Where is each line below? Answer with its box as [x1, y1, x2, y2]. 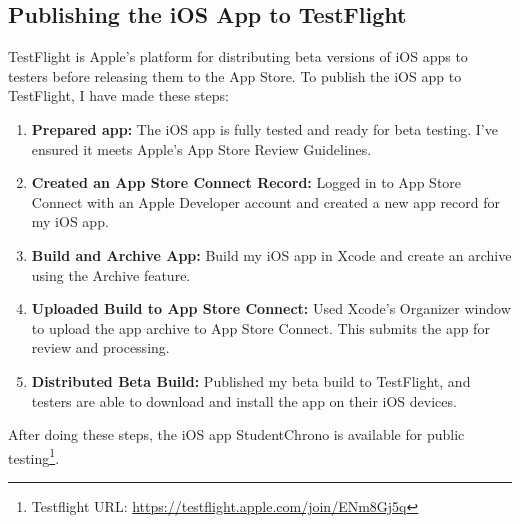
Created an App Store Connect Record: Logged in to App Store [31, 172, 462, 193]
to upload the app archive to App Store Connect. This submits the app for [31, 317, 490, 338]
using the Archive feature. [31, 264, 191, 285]
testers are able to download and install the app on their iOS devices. [31, 390, 457, 411]
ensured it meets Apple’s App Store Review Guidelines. [31, 138, 372, 159]
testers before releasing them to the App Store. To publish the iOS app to [8, 65, 462, 86]
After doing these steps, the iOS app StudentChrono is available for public [8, 424, 465, 445]
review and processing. [31, 337, 170, 358]
